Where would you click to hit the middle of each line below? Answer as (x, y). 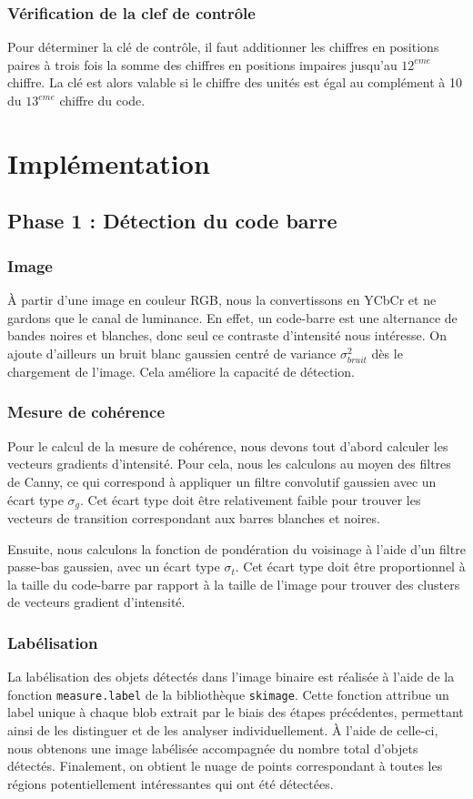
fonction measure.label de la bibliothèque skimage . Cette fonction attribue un (228, 694)
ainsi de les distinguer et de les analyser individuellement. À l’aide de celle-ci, (223, 729)
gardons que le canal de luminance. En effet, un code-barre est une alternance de (232, 317)
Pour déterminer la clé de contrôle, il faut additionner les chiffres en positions (223, 47)
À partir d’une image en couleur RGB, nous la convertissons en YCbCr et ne (222, 299)
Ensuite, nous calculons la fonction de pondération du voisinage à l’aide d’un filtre (236, 548)
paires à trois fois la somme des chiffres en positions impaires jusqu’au (202, 64)
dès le (387, 353)
